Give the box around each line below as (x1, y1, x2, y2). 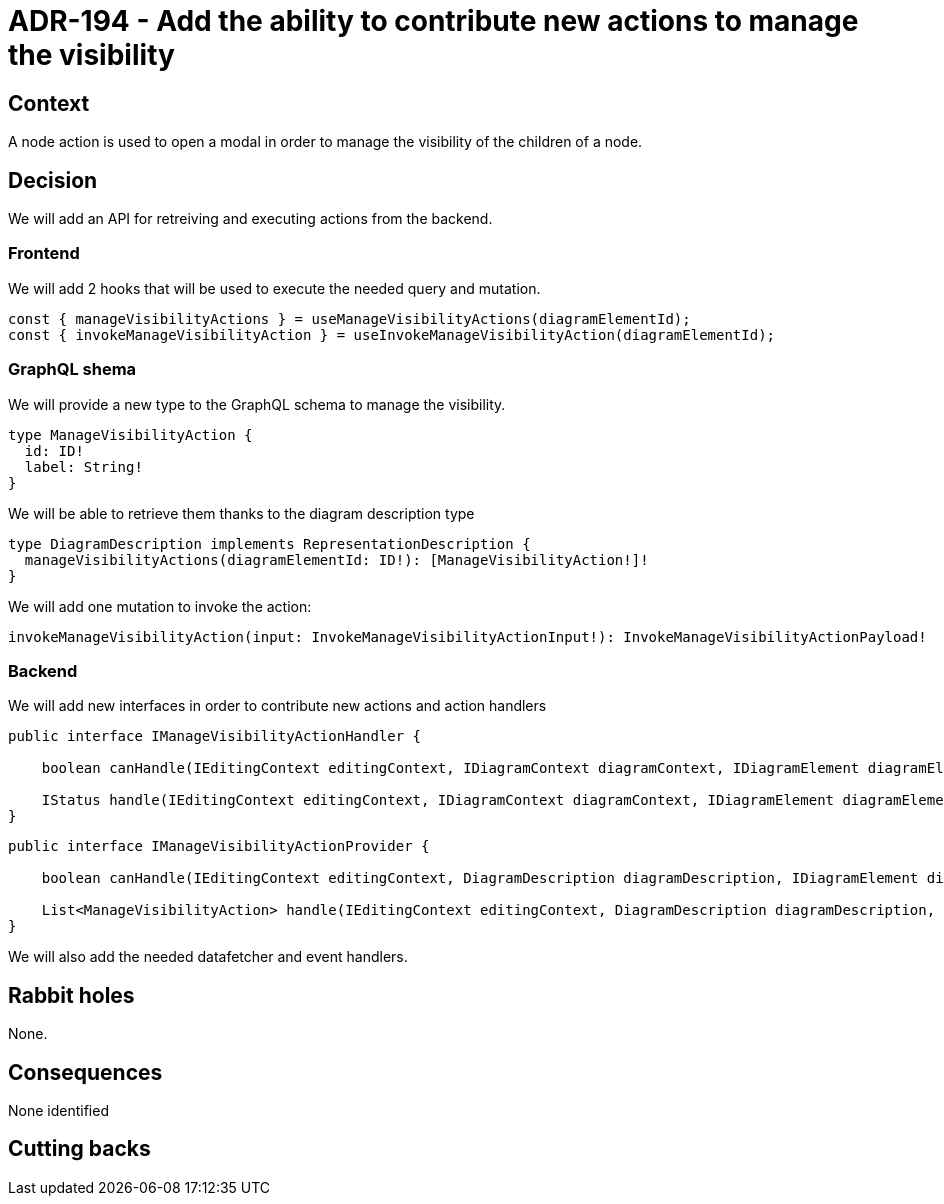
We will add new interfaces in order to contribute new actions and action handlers (8, 697, 547, 715)
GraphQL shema (8, 359, 137, 380)
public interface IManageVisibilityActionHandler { (8, 728, 422, 745)
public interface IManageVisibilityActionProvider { (8, 838, 430, 855)
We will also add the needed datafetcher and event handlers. (8, 948, 408, 966)
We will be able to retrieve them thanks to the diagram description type (8, 504, 475, 522)
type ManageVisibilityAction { (8, 426, 253, 443)
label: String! (24, 458, 143, 475)
